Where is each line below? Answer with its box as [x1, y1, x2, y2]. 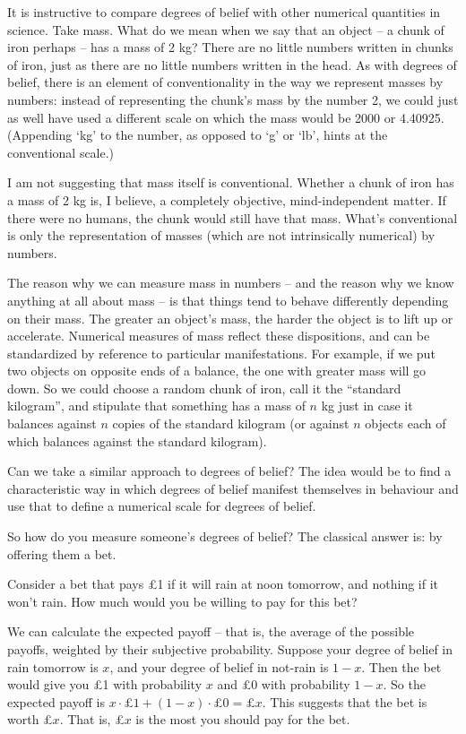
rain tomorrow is [7, 657, 99, 676]
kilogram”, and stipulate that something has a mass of [7, 396, 306, 415]
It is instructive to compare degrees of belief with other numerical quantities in [7, 3, 441, 21]
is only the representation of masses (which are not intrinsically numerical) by [7, 226, 436, 245]
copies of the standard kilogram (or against [112, 414, 349, 433]
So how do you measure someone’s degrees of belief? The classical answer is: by [7, 527, 443, 546]
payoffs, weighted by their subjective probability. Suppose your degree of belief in [7, 640, 453, 658]
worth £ [7, 710, 53, 729]
